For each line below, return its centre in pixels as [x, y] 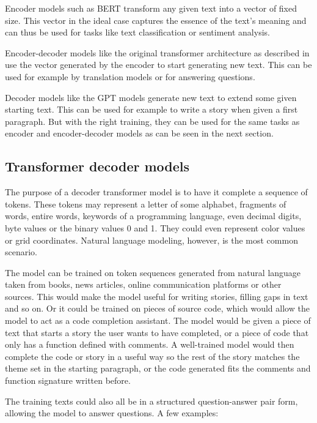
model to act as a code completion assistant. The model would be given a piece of [158, 320]
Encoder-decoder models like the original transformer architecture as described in [157, 52]
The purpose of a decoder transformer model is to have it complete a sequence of [156, 192]
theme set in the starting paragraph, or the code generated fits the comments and [158, 368]
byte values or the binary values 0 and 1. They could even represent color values [155, 227]
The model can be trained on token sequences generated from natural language [153, 272]
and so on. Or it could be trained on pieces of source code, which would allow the [157, 308]
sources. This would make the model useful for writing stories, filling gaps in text [157, 296]
